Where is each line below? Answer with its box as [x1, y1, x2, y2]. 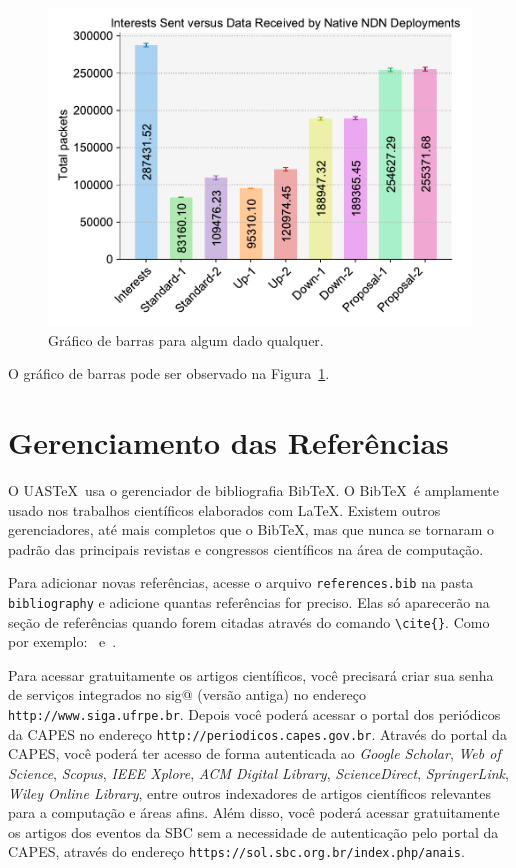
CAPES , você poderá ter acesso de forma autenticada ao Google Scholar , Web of [8, 743, 501, 764]
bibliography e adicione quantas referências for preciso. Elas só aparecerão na [8, 591, 490, 612]
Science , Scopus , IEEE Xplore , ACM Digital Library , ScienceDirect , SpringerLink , [8, 762, 509, 783]
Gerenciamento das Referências [8, 421, 449, 462]
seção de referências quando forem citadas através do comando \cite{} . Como [8, 611, 490, 632]
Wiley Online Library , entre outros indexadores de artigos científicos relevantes [8, 782, 492, 803]
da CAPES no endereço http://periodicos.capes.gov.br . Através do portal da [8, 723, 507, 744]
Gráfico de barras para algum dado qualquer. [48, 329, 324, 350]
